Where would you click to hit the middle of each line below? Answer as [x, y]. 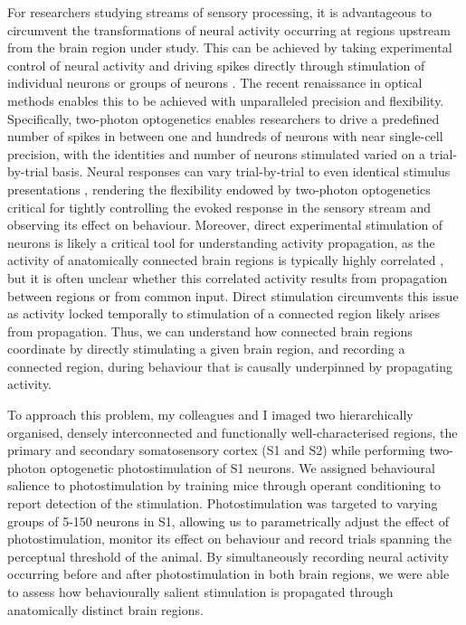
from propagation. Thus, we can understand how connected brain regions [210, 331]
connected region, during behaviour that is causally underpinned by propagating [230, 366]
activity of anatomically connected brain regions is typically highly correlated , [226, 260]
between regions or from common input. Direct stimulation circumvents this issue [233, 295]
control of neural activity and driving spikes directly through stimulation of [216, 65]
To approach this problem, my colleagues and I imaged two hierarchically [210, 415]
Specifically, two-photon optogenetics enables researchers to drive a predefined [223, 118]
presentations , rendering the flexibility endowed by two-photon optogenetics [219, 189]
